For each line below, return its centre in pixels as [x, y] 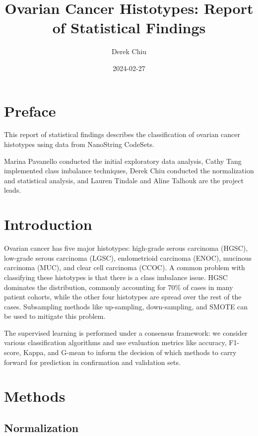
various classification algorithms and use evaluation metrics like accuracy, [115, 342]
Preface [30, 110]
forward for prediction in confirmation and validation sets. [92, 362]
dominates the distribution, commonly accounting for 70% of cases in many [119, 287]
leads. [13, 190]
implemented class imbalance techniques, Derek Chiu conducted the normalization [129, 171]
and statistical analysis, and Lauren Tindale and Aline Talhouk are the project [124, 180]
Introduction [48, 224]
